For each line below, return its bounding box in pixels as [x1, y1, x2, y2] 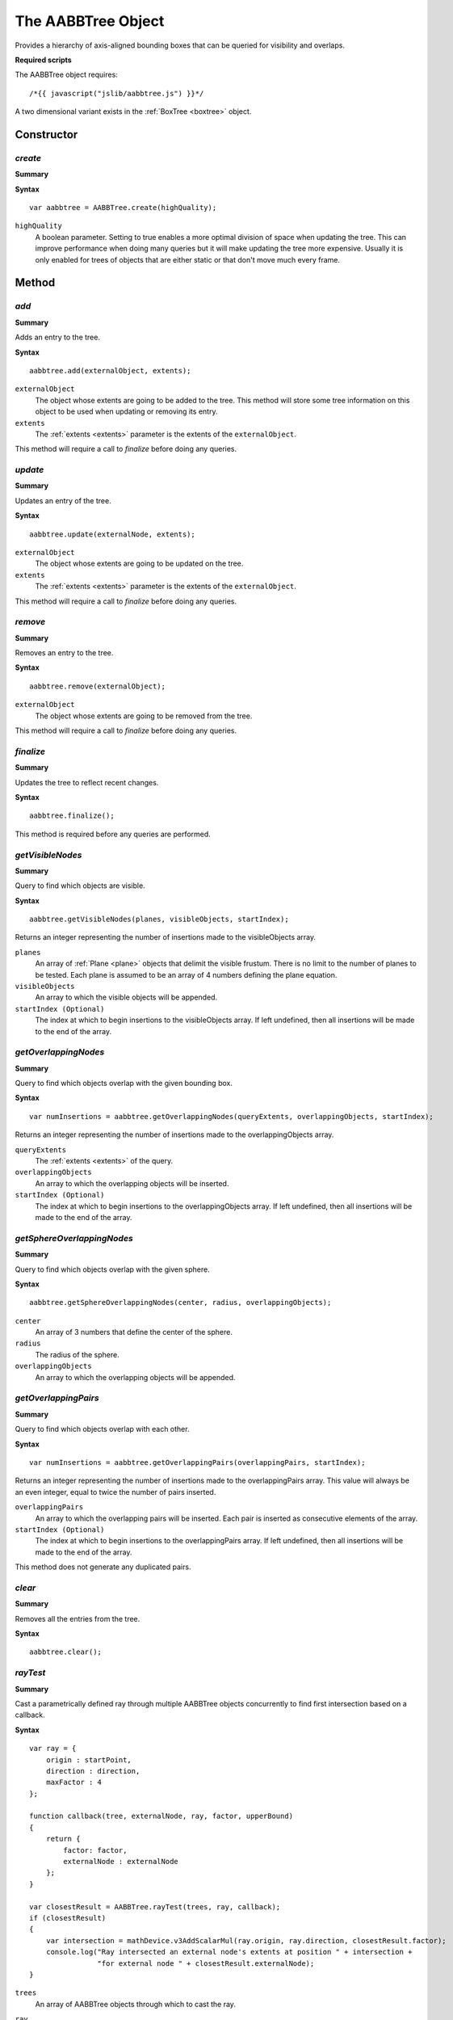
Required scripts [15, 55, 72, 65]
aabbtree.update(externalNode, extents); [29, 529, 195, 539]
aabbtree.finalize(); [29, 811, 115, 820]
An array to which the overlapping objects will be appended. [35, 1372, 236, 1382]
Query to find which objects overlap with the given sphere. [15, 1265, 210, 1274]
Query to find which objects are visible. [15, 881, 145, 890]
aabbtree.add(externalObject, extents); [29, 366, 191, 375]
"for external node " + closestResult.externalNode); [97, 1959, 315, 1967]
